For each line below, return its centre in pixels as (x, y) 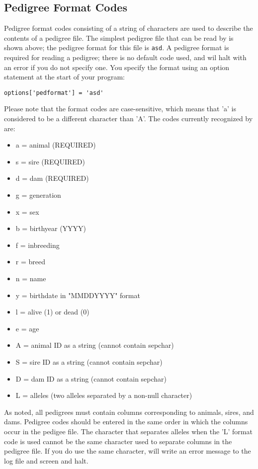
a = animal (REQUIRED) (56, 145)
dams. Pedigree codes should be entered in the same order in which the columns (126, 422)
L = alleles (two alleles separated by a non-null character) (104, 395)
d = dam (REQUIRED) (52, 178)
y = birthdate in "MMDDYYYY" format (78, 295)
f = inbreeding (38, 245)
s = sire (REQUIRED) (50, 161)
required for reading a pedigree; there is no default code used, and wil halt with (125, 57)
